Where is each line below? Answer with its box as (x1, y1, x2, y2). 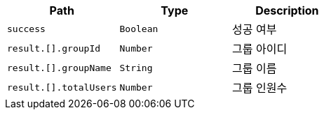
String (119, 62, 153, 73)
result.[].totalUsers (7, 82, 117, 93)
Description (255, 3, 319, 17)
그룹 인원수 (232, 81, 288, 95)
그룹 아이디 (232, 42, 288, 56)
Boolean (119, 23, 158, 34)
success (7, 23, 46, 34)
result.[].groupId (7, 43, 101, 54)
